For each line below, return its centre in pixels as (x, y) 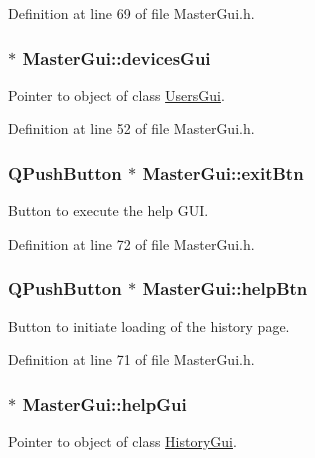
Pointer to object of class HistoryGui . (122, 441)
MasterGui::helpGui (104, 403)
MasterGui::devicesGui (116, 57)
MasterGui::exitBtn (223, 172)
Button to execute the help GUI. (108, 210)
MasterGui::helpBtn (225, 288)
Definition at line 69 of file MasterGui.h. (131, 13)
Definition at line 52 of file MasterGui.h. (131, 128)
